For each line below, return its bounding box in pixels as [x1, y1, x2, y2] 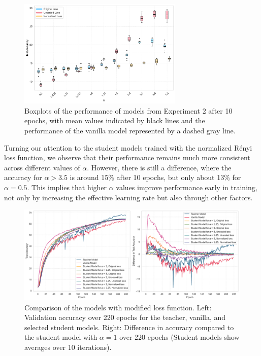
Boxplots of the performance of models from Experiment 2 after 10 [24, 105, 233, 116]
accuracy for [4, 172, 42, 183]
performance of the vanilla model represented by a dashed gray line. [24, 125, 236, 135]
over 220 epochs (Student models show [119, 332, 240, 342]
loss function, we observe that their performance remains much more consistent [4, 152, 250, 163]
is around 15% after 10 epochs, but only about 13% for [70, 172, 241, 183]
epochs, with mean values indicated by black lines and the [24, 115, 205, 126]
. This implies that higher [27, 182, 107, 192]
